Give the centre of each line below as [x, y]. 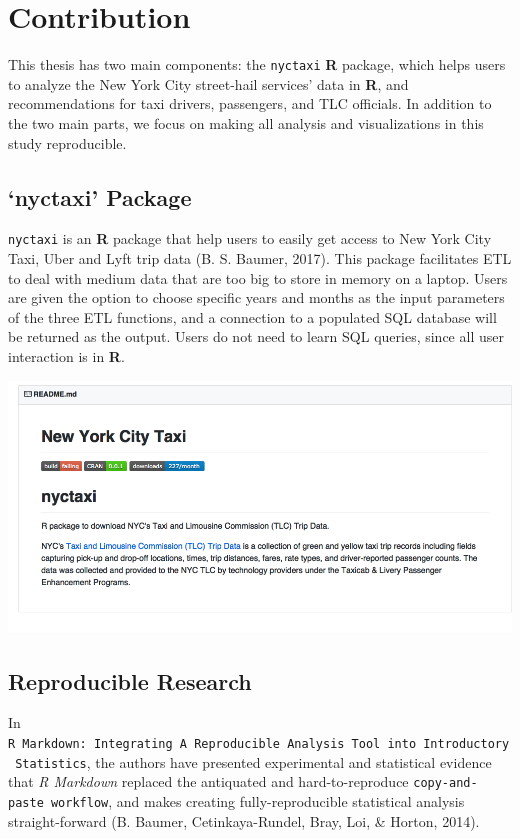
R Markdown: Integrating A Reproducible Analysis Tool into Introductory [259, 743]
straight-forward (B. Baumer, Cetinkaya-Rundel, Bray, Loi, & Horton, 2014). [244, 820]
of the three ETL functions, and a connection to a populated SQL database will [252, 316]
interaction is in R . [66, 355]
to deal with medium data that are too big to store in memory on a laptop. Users [258, 277]
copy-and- [445, 783]
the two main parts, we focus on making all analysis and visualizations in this [246, 122]
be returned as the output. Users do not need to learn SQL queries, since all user [256, 336]
